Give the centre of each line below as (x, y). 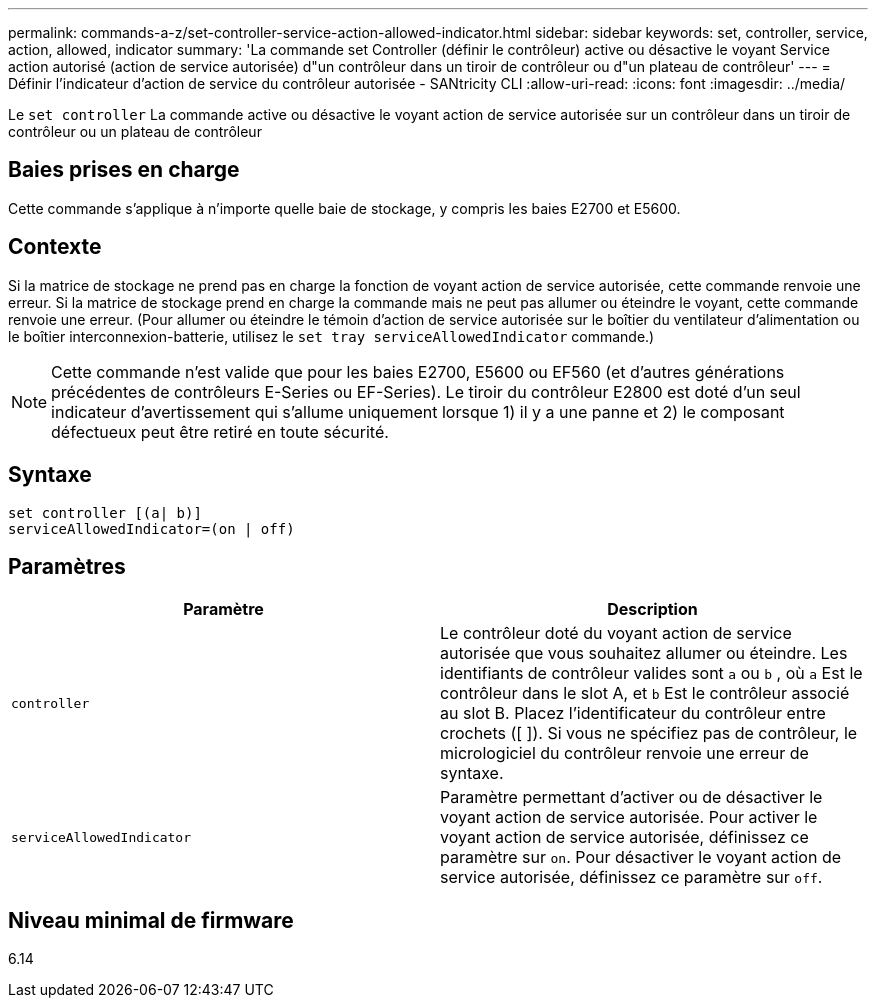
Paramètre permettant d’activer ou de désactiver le (631, 797)
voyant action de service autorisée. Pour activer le (629, 817)
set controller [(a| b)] (105, 512)
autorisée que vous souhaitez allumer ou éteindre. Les (644, 653)
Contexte (55, 247)
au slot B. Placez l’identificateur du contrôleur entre (633, 713)
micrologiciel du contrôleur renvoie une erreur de (624, 753)
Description (652, 609)
